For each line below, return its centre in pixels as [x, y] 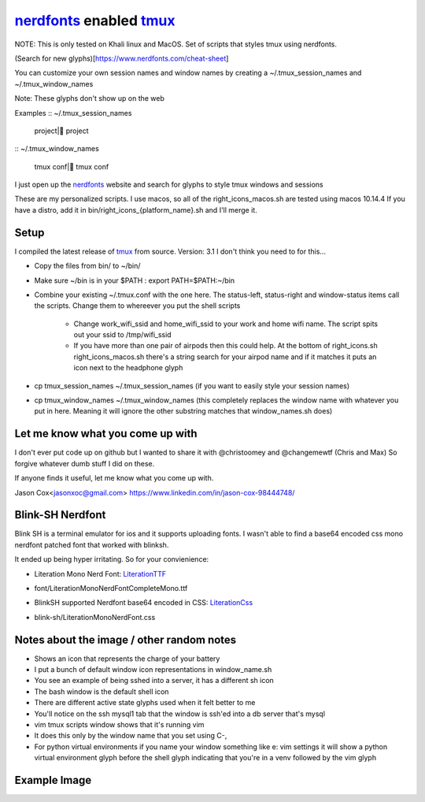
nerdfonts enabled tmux [95, 20]
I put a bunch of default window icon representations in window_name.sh [153, 670]
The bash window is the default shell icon [102, 691]
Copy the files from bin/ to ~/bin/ [87, 266]
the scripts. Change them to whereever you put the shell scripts [137, 306]
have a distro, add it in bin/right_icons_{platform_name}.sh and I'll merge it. [136, 210]
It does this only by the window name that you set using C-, [131, 736]
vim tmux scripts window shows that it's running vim [119, 725]
